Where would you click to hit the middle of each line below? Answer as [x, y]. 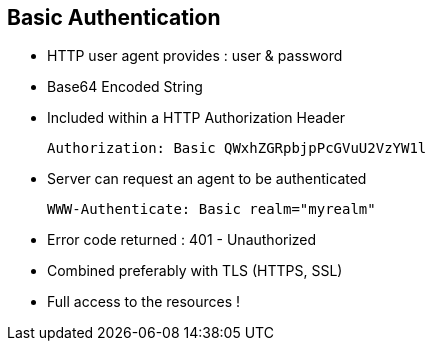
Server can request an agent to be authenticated [207, 179]
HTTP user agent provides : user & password [195, 56]
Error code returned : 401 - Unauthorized [182, 240]
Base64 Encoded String [125, 87]
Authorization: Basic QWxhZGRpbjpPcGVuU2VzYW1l [237, 148]
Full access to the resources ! [144, 302]
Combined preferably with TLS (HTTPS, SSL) [195, 271]
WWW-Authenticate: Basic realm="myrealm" [211, 209]
